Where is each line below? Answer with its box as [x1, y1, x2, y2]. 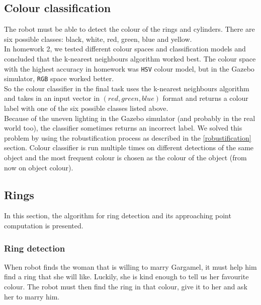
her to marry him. [4, 291, 60, 301]
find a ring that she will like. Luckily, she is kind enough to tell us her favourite [4, 271, 249, 282]
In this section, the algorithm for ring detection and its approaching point [4, 210, 231, 221]
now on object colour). [4, 162, 73, 172]
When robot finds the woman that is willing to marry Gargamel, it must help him [4, 261, 257, 272]
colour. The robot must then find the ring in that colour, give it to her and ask [4, 281, 247, 292]
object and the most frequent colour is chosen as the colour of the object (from [4, 152, 247, 163]
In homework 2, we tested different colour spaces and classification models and [4, 43, 246, 54]
